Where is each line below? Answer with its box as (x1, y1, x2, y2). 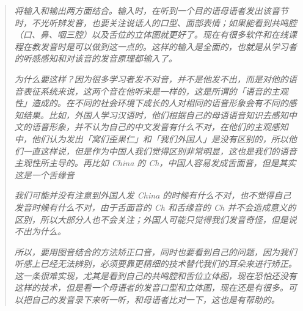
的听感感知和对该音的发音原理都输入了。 (14, 52, 177, 65)
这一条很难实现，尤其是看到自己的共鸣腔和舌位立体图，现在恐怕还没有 (14, 269, 297, 282)
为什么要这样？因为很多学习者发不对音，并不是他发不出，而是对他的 (14, 72, 288, 85)
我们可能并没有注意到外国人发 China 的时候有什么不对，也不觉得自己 (14, 189, 291, 202)
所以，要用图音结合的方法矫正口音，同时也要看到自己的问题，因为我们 (14, 245, 297, 258)
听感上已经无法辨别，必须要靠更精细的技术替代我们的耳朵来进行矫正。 (14, 257, 297, 270)
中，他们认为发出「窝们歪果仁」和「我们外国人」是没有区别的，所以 (14, 132, 288, 145)
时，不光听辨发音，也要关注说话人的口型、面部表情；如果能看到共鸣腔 (14, 16, 297, 29)
